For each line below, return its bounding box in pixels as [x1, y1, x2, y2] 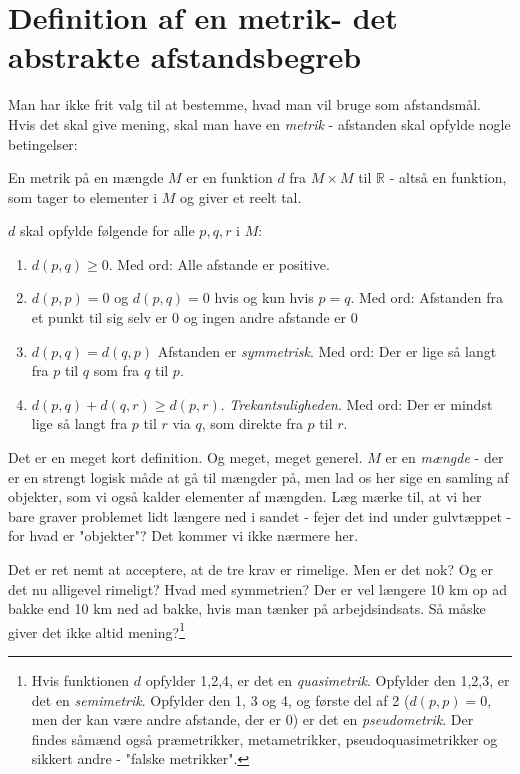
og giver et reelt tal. [179, 186, 302, 207]
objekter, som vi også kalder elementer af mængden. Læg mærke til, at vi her [8, 486, 482, 507]
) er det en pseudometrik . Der [292, 709, 474, 730]
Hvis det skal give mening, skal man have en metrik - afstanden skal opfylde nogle [8, 113, 511, 134]
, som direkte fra [201, 413, 303, 434]
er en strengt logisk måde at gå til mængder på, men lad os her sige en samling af [8, 466, 509, 487]
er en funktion [186, 167, 273, 188]
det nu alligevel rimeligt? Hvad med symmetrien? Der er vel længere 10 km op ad [8, 578, 507, 599]
